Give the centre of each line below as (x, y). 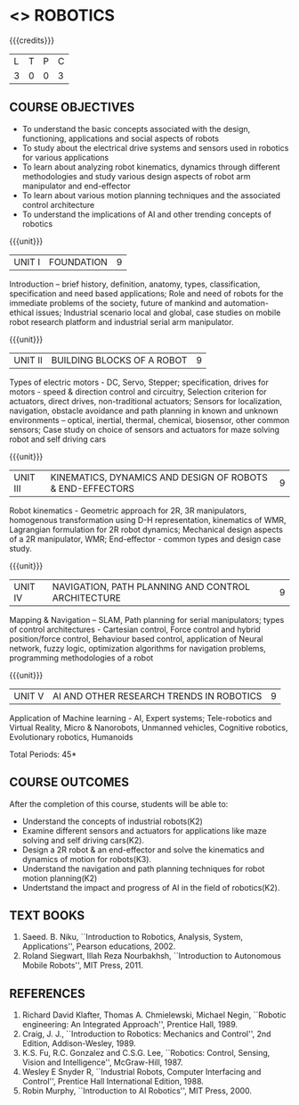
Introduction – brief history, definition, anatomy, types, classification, (135, 284)
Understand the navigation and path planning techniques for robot (143, 868)
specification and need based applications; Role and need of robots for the (146, 293)
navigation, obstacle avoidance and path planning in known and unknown (144, 411)
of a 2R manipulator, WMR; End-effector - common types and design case (145, 539)
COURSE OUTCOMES (69, 782)
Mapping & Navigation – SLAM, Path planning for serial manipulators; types (147, 619)
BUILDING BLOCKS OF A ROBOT (119, 360)
